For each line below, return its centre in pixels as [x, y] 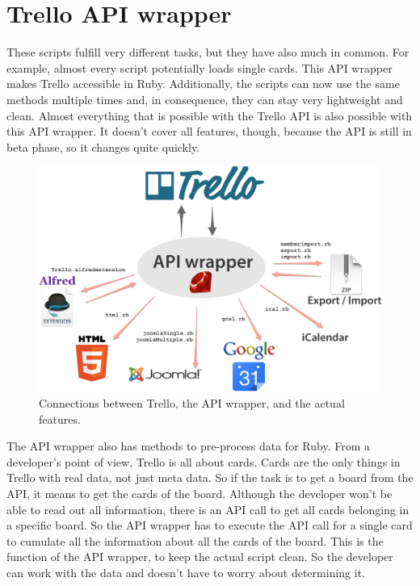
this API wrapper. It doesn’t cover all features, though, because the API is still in [209, 131]
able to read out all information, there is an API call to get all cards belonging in [208, 509]
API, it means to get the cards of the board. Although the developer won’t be [199, 493]
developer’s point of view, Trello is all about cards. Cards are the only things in [204, 461]
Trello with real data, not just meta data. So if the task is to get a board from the [210, 477]
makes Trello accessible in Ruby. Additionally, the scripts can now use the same [203, 84]
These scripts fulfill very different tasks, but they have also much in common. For [208, 52]
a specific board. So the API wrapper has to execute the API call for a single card [210, 525]
